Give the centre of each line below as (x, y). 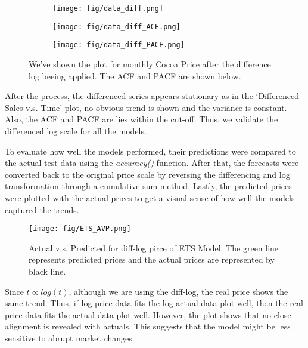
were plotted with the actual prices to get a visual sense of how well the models (150, 197)
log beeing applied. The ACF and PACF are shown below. (135, 76)
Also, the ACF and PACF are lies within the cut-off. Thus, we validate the (141, 119)
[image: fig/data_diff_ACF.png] (116, 27)
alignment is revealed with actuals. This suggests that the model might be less (148, 326)
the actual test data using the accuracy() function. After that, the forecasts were (152, 163)
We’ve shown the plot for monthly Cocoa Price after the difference (150, 64)
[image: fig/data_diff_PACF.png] (119, 45)
